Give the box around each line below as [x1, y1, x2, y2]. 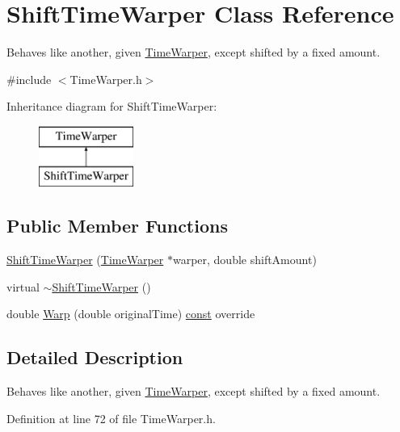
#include [6, 70, 52, 87]
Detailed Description [6, 345, 183, 370]
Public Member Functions [6, 213, 228, 238]
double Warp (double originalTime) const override [6, 305, 255, 322]
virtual [6, 278, 40, 295]
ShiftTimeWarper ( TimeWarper [6, 251, 164, 268]
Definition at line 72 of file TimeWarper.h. [6, 409, 216, 426]
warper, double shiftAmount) [172, 251, 317, 268]
